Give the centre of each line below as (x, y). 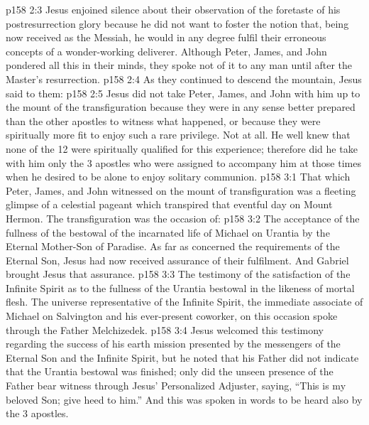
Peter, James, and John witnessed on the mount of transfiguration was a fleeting (181, 190)
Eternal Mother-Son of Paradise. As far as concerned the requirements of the (173, 246)
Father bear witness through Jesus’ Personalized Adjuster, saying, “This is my (176, 386)
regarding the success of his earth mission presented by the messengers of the (173, 344)
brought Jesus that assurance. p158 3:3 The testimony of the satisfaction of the (178, 274)
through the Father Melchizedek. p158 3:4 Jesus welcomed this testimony (165, 329)
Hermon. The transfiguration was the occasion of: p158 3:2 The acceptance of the (183, 218)
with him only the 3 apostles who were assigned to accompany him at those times (183, 162)
